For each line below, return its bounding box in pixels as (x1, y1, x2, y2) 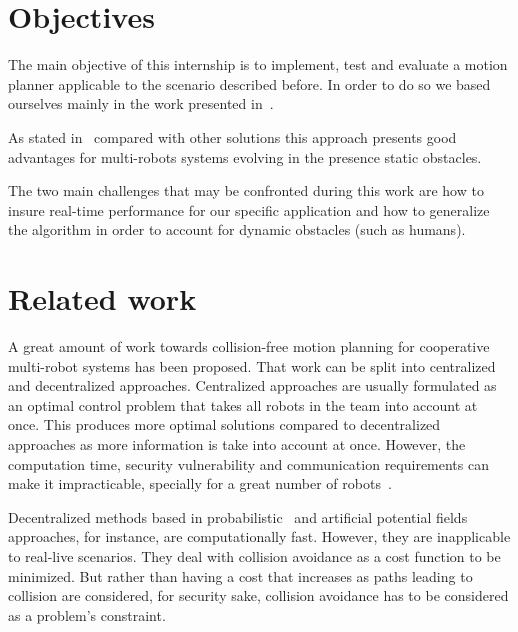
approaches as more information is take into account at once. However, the (8, 433, 466, 454)
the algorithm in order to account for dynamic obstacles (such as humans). (8, 219, 466, 240)
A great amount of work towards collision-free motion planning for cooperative (8, 336, 490, 356)
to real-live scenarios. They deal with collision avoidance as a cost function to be (8, 545, 501, 566)
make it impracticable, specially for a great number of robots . (8, 473, 392, 494)
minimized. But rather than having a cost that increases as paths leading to (8, 565, 473, 586)
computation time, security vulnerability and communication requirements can (8, 453, 489, 474)
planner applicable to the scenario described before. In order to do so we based (8, 73, 491, 94)
